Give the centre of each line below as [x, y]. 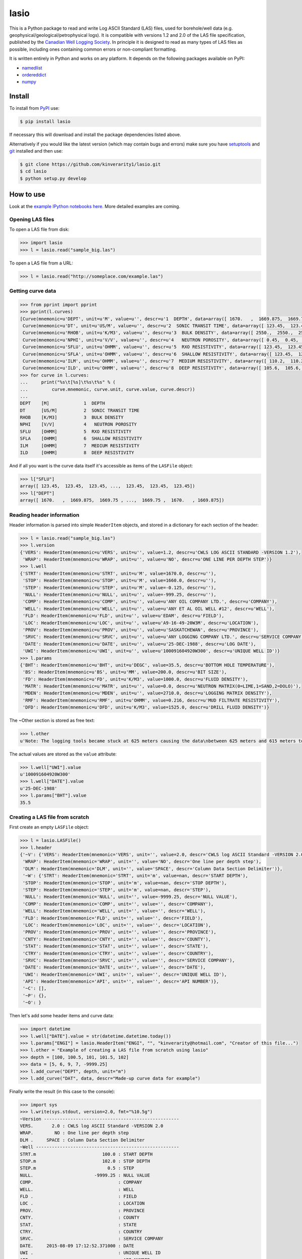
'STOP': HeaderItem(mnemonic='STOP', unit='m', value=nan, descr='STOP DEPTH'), [125, 883]
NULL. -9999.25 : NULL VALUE [85, 1175]
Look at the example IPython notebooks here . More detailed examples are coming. [95, 206]
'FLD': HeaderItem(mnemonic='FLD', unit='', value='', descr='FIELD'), [113, 918]
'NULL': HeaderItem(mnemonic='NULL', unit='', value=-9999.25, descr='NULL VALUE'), [130, 897]
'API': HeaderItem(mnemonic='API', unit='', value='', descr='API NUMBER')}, [121, 982]
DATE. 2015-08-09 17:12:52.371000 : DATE [77, 1246]
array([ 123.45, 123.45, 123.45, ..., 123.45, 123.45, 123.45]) [107, 486]
